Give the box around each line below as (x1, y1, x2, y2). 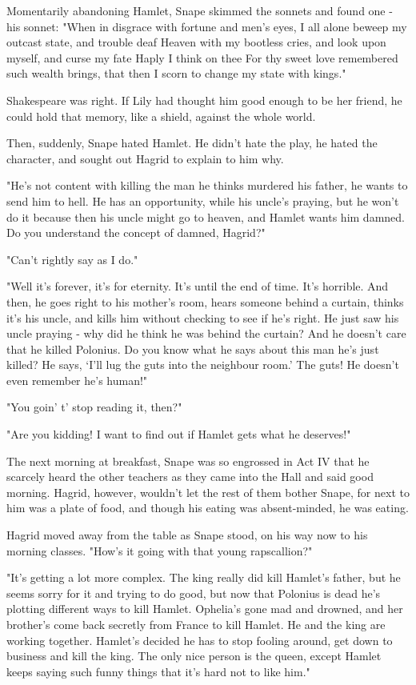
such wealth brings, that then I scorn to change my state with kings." (6, 65, 346, 82)
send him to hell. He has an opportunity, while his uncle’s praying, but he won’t (6, 192, 399, 209)
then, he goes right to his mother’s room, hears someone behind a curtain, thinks (6, 293, 404, 310)
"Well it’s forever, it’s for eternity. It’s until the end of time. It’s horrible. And (6, 278, 389, 294)
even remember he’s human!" (6, 371, 148, 388)
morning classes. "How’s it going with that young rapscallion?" (6, 542, 313, 559)
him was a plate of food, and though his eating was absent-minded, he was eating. (6, 499, 409, 516)
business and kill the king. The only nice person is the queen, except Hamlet (6, 647, 382, 664)
